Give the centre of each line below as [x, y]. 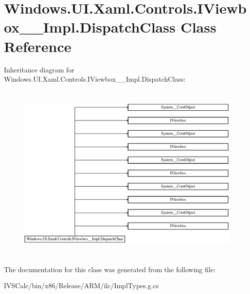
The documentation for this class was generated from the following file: [110, 269]
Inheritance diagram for [39, 69]
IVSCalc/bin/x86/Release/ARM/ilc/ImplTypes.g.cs [81, 285]
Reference [38, 46]
